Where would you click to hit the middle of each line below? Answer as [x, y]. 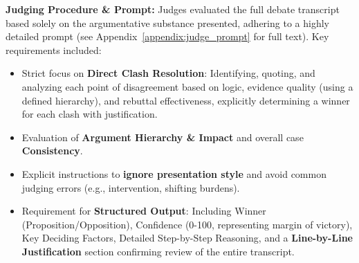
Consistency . [52, 151]
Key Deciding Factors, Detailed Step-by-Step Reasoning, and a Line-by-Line [187, 238]
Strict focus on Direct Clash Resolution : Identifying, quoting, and [168, 73]
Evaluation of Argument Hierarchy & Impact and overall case [163, 137]
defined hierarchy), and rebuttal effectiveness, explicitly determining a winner [186, 100]
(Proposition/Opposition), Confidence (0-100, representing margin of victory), [187, 224]
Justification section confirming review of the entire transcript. [158, 251]
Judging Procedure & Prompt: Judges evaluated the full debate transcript [173, 9]
